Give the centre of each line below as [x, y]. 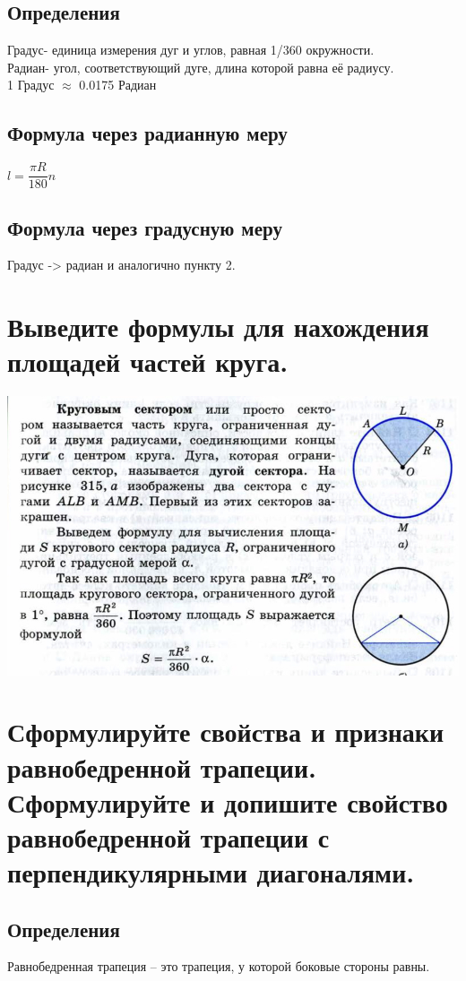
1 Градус [31, 85]
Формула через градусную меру [145, 227]
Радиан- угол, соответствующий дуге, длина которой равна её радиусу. [201, 67]
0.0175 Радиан [118, 85]
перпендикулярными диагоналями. [211, 872]
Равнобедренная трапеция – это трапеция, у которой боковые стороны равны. [219, 966]
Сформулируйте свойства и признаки [226, 731]
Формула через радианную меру [147, 133]
